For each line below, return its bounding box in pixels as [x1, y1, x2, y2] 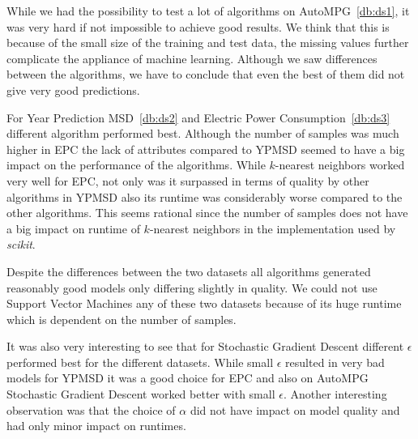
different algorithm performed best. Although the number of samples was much [6, 125, 399, 142]
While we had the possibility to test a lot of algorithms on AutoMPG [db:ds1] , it [6, 2, 410, 19]
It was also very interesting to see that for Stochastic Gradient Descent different [6, 338, 404, 355]
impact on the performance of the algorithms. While [6, 156, 266, 173]
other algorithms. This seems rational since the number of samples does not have [6, 204, 408, 221]
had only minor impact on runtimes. [6, 417, 186, 434]
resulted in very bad [285, 353, 385, 370]
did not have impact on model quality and [190, 401, 400, 418]
